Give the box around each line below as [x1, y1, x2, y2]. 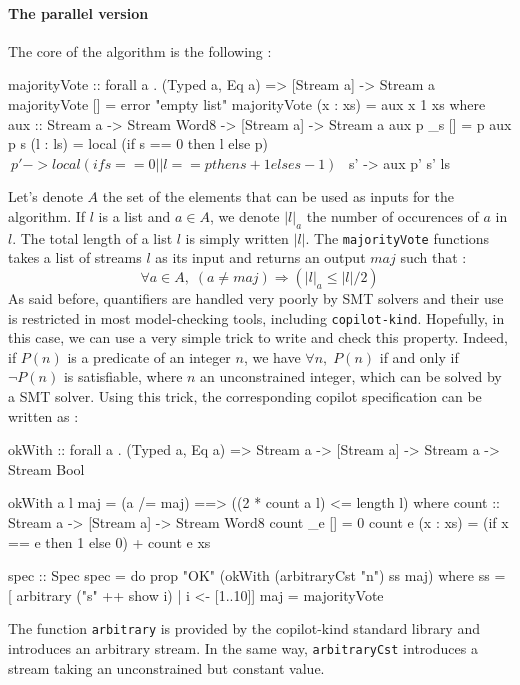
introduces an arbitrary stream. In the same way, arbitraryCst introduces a [8, 638, 478, 659]
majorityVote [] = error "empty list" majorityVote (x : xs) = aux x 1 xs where [8, 93, 486, 114]
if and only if [379, 346, 459, 367]
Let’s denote [8, 186, 83, 207]
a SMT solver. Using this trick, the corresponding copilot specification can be [8, 386, 482, 407]
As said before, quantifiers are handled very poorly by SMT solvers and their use [8, 288, 504, 308]
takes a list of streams [8, 247, 142, 268]
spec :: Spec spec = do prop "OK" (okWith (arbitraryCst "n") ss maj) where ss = [8, 565, 506, 586]
